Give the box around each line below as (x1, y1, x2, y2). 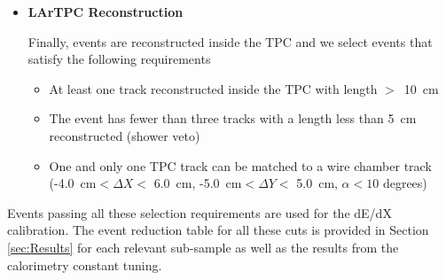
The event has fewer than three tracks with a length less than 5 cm (49, 109, 417, 128)
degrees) (382, 174, 427, 192)
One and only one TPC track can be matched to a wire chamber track (49, 156, 432, 175)
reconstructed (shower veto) (49, 126, 200, 144)
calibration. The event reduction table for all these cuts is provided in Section (7, 221, 429, 239)
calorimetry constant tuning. (7, 255, 162, 274)
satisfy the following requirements (27, 50, 211, 68)
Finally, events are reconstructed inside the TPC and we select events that (27, 32, 433, 51)
